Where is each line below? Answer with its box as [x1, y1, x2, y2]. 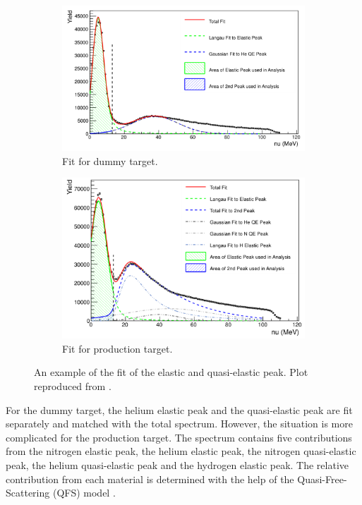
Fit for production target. [62, 341, 173, 355]
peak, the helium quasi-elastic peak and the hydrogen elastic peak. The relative [6, 457, 349, 472]
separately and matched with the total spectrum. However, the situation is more [6, 416, 353, 431]
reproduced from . [34, 379, 111, 393]
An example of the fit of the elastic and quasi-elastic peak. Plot [34, 365, 308, 379]
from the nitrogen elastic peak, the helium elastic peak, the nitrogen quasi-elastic [6, 444, 356, 458]
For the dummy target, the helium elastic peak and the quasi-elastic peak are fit [6, 402, 353, 417]
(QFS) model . [52, 485, 116, 500]
